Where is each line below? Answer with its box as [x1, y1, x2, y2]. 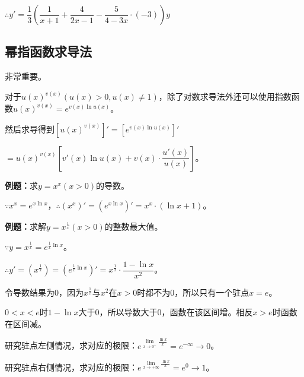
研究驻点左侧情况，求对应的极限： [5, 339, 137, 351]
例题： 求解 [5, 220, 46, 233]
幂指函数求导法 [5, 42, 92, 61]
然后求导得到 [5, 122, 55, 135]
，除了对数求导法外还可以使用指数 [158, 90, 292, 103]
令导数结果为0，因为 [5, 286, 84, 298]
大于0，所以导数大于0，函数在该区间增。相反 [78, 306, 253, 318]
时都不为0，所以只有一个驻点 [137, 286, 249, 298]
